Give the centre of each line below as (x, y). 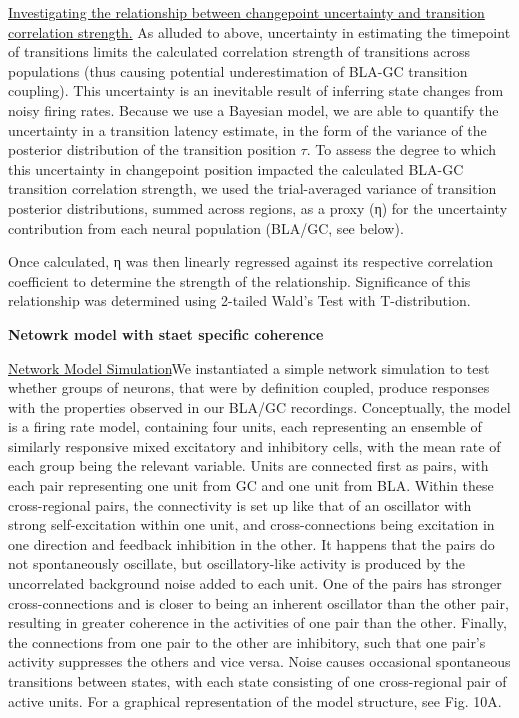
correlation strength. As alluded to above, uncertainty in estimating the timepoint (259, 31)
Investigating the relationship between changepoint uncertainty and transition (246, 12)
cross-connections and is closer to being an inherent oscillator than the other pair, (258, 602)
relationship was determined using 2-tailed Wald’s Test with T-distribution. (239, 300)
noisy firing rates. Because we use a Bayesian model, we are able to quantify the (253, 109)
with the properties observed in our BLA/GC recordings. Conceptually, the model (259, 406)
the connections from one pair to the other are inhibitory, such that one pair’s (247, 641)
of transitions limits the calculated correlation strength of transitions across (239, 51)
